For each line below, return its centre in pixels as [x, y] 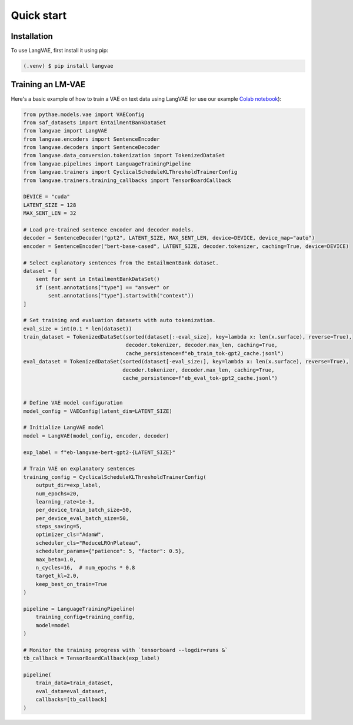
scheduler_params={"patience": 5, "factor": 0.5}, [110, 551]
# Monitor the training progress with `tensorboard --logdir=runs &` [126, 650]
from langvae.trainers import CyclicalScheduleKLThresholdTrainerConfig [130, 172]
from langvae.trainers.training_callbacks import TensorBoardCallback [127, 180]
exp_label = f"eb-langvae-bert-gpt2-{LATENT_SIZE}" [99, 452]
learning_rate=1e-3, [65, 501]
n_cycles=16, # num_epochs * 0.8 [85, 568]
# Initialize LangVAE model [64, 428]
